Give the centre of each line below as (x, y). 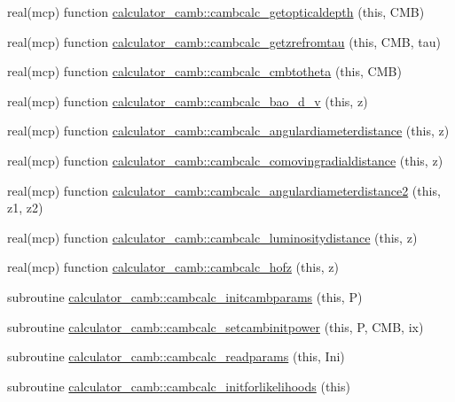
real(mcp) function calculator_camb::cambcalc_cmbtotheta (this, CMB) (204, 71)
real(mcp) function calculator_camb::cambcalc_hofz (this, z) (173, 267)
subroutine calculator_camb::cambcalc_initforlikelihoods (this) (179, 386)
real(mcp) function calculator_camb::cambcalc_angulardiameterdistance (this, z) (228, 131)
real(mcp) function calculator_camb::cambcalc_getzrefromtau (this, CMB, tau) (224, 41)
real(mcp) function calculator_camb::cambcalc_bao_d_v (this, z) (188, 100)
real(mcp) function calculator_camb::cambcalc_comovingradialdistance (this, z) (225, 160)
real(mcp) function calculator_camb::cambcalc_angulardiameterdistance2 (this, (224, 190)
